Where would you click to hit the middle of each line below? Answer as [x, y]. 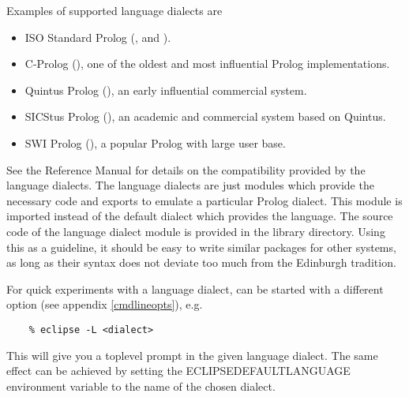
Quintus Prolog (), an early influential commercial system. [166, 90]
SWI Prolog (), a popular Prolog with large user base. [155, 142]
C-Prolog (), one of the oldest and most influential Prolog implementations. [207, 64]
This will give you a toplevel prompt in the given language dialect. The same [192, 355]
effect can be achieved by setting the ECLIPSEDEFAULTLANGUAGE [178, 371]
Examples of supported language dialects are [114, 10]
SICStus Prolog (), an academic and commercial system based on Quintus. [205, 116]
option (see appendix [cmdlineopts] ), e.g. [105, 304]
